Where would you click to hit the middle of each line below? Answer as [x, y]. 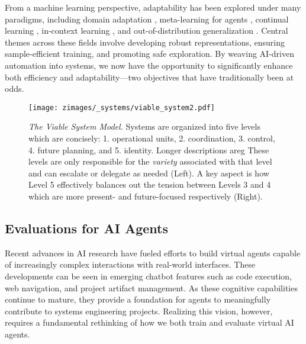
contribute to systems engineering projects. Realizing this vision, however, [139, 311]
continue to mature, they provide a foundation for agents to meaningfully [138, 299]
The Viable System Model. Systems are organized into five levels [144, 126]
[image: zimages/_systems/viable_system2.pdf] [122, 107]
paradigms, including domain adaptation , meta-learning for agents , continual [147, 19]
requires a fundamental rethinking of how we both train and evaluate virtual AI [149, 322]
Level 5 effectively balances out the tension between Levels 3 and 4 [150, 184]
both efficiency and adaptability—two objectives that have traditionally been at [149, 77]
